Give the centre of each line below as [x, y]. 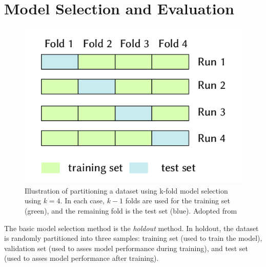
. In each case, [82, 201]
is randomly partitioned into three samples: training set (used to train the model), [133, 238]
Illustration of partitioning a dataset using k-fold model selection [126, 190]
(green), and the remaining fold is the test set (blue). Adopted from [131, 210]
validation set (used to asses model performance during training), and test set [126, 248]
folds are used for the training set [178, 201]
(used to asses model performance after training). [81, 258]
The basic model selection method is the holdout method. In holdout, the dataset [131, 228]
